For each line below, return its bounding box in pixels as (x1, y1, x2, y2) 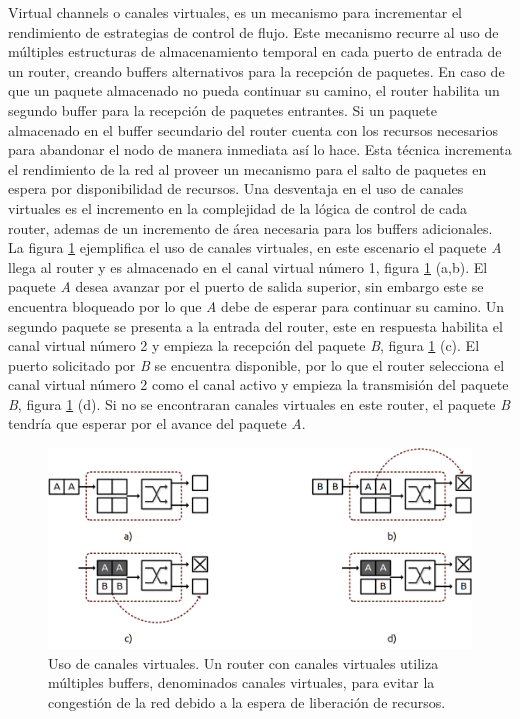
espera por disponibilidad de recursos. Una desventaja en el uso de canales (8, 178, 464, 199)
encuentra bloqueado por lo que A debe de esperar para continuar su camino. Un (8, 295, 505, 316)
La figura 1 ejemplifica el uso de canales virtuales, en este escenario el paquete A (8, 237, 502, 258)
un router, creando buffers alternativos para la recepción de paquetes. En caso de (8, 60, 505, 81)
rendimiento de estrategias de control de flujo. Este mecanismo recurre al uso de (8, 21, 499, 42)
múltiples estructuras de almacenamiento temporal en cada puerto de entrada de (8, 41, 502, 62)
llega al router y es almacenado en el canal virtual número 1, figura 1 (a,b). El (8, 256, 488, 277)
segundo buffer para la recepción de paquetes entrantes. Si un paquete (8, 99, 437, 120)
